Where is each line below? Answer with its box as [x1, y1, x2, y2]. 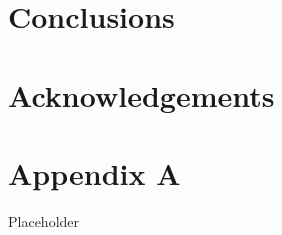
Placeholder [8, 210, 80, 231]
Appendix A [8, 152, 181, 193]
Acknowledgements [8, 74, 275, 115]
